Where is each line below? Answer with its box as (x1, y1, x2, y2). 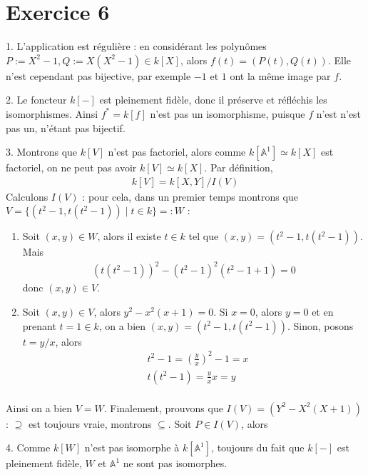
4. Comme (6, 440, 51, 455)
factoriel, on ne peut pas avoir (6, 160, 137, 175)
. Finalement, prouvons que (103, 400, 223, 415)
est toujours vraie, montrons (28, 416, 152, 431)
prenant (22, 318, 56, 333)
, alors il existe (97, 229, 161, 244)
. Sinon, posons (287, 318, 354, 333)
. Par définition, (204, 160, 273, 175)
